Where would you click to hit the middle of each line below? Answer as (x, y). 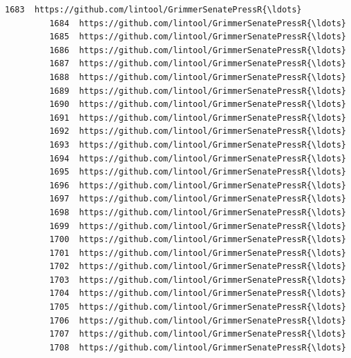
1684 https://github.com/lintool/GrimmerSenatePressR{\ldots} (198, 23)
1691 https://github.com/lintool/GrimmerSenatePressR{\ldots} (198, 118)
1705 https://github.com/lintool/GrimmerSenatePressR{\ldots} (198, 307)
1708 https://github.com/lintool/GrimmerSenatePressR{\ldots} (198, 347)
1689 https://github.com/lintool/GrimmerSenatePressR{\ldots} (198, 91)
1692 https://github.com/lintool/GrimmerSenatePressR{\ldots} (198, 131)
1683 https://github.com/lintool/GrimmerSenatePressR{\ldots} (153, 10)
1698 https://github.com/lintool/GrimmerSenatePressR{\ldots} (198, 212)
